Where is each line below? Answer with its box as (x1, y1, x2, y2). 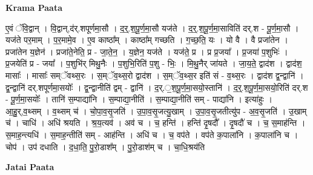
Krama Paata (5, 1, 62, 13)
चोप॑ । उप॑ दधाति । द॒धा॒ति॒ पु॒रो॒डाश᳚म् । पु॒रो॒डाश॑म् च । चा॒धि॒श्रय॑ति (5, 140, 205, 153)
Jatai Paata (5, 160, 54, 173)
